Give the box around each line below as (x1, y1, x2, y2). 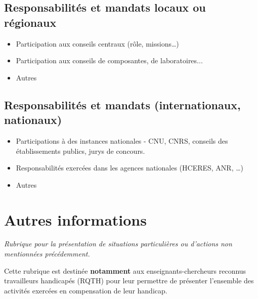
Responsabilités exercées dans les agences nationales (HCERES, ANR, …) (16, 162, 244, 173)
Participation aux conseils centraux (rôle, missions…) (16, 38, 179, 49)
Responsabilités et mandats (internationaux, (4, 97, 241, 112)
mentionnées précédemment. (4, 248, 90, 259)
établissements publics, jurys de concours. (16, 145, 145, 156)
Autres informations (4, 209, 147, 230)
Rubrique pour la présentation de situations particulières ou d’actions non (4, 238, 232, 249)
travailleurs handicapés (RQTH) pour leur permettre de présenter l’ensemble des (4, 275, 254, 286)
